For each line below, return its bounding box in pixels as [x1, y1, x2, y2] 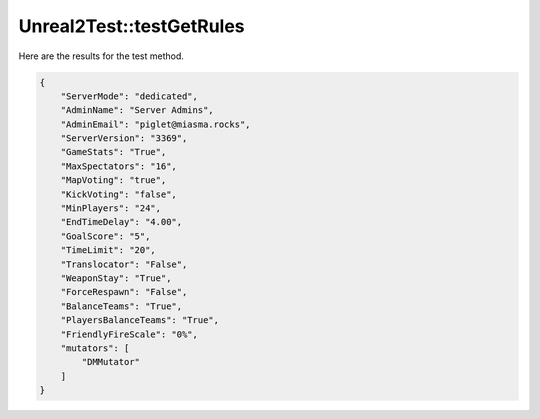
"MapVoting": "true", [60, 175, 167, 186]
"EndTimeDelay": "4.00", [60, 216, 183, 228]
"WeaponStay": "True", [60, 273, 172, 284]
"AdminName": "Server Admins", [60, 105, 214, 116]
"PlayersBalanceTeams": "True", [60, 315, 220, 326]
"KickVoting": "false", [60, 188, 177, 200]
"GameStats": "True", [60, 146, 167, 158]
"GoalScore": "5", [60, 230, 151, 242]
